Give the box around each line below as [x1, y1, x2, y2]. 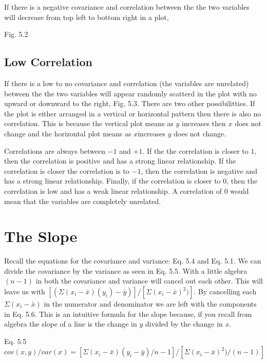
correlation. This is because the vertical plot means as [4, 118, 174, 129]
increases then [182, 118, 226, 129]
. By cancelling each [194, 286, 257, 297]
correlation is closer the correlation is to [4, 165, 129, 176]
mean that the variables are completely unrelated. [4, 195, 161, 206]
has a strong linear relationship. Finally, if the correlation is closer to [4, 175, 221, 186]
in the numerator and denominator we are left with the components [44, 298, 257, 309]
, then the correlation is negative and [141, 165, 257, 176]
